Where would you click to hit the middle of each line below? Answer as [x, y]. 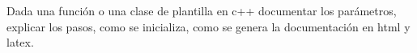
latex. [20, 42]
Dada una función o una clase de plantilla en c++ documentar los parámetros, [202, 10]
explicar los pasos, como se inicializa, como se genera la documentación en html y [208, 26]
